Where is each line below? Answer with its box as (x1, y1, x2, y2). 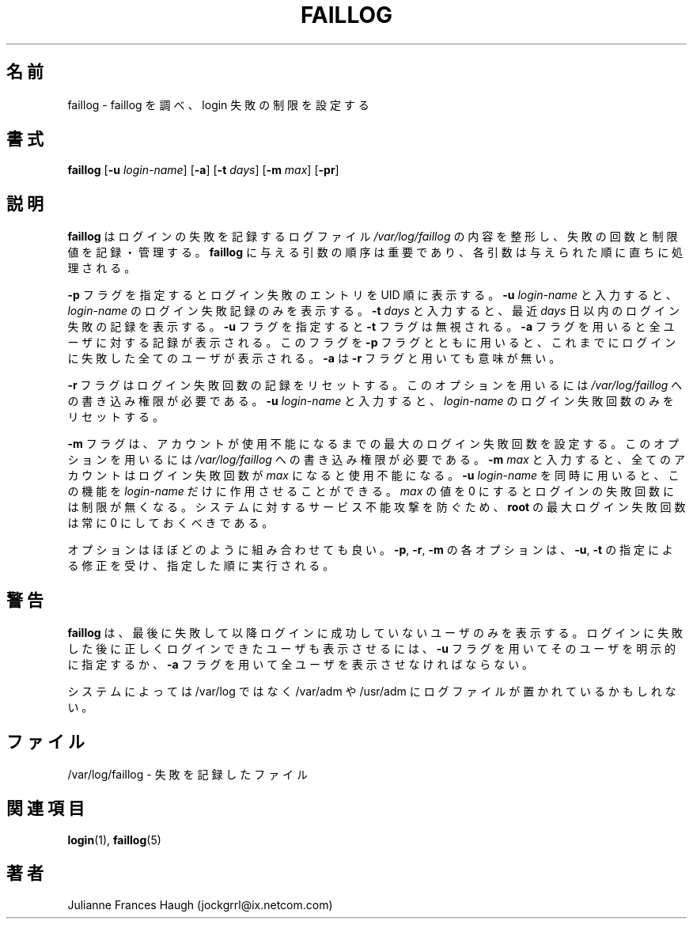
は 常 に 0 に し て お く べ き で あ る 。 (67, 516, 274, 530)
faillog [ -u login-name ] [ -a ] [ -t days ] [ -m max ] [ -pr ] (67, 163, 339, 177)
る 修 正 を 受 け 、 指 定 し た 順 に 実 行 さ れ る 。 (67, 559, 335, 573)
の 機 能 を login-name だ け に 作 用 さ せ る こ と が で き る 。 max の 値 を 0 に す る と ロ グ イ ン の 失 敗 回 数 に (67, 484, 675, 499)
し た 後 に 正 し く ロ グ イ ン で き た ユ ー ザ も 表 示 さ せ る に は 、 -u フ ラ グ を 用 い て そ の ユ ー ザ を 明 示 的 (67, 642, 676, 656)
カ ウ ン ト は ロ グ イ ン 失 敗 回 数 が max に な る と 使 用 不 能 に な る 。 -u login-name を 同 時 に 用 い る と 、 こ (67, 468, 680, 483)
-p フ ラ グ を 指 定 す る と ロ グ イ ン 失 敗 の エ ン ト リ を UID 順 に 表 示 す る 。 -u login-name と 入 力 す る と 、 (67, 288, 677, 302)
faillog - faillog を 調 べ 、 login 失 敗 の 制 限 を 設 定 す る (67, 97, 369, 112)
